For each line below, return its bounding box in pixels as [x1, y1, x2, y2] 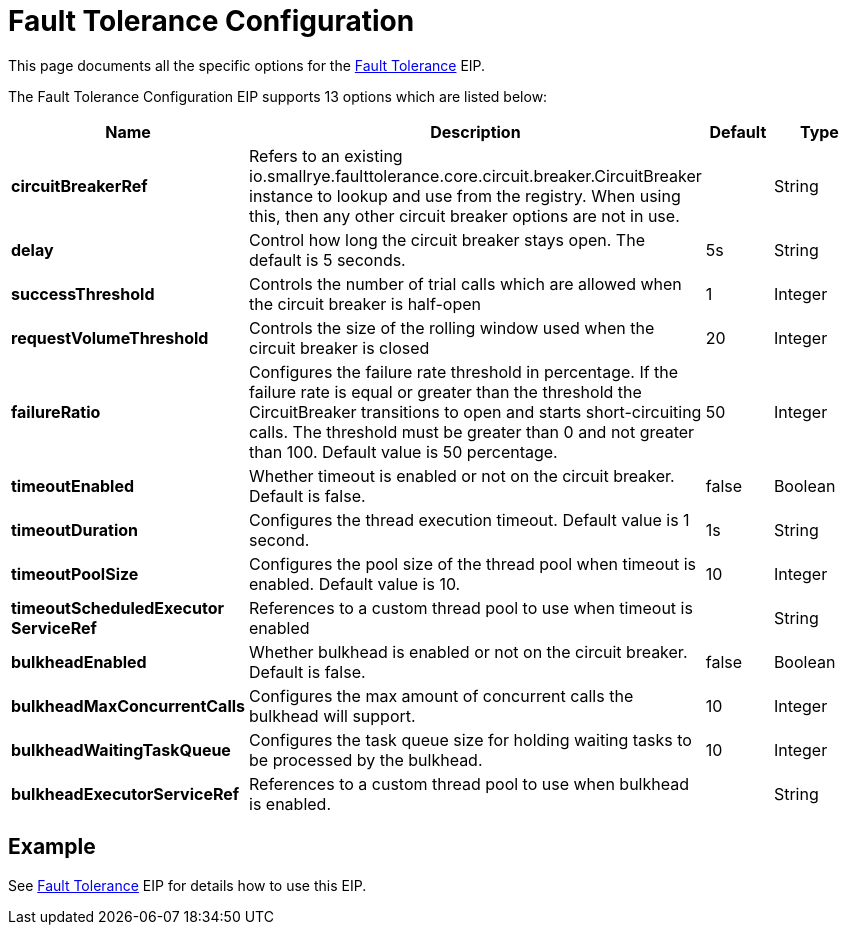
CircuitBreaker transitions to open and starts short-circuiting [249, 401, 702, 422]
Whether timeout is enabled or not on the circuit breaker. [249, 465, 675, 486]
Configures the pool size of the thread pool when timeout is [249, 553, 696, 574]
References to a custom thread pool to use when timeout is [249, 597, 693, 618]
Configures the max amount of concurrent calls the [249, 685, 634, 706]
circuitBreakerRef [11, 175, 148, 196]
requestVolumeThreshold [11, 327, 209, 348]
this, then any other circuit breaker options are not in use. [249, 205, 680, 226]
